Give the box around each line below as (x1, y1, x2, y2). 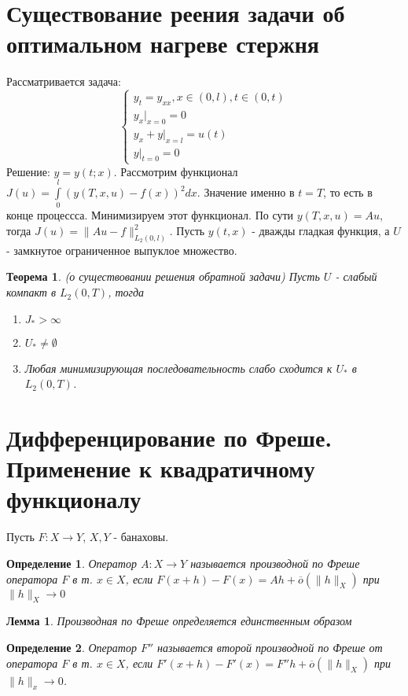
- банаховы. (113, 528, 169, 545)
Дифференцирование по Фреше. (6, 422, 333, 454)
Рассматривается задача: (6, 73, 121, 90)
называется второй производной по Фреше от (157, 639, 383, 655)
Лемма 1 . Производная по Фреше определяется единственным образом (6, 613, 352, 629)
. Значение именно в (197, 184, 295, 201)
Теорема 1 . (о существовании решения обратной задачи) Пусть (6, 268, 320, 285)
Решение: (6, 163, 50, 179)
